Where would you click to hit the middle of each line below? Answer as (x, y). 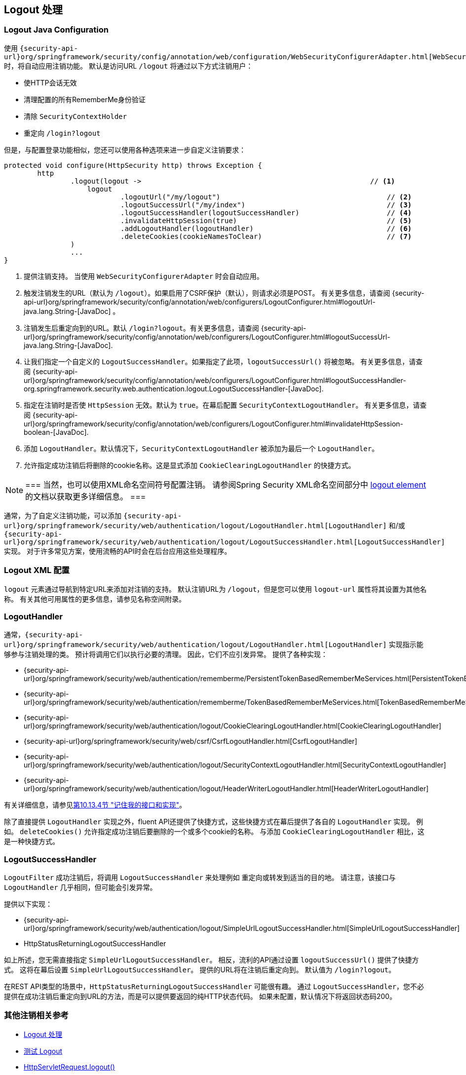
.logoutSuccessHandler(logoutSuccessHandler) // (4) (266, 212)
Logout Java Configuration (57, 30)
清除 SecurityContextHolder (75, 116)
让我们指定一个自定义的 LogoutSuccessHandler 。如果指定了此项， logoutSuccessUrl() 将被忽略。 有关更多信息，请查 (223, 361)
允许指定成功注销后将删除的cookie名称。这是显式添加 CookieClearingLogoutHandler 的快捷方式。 (190, 465)
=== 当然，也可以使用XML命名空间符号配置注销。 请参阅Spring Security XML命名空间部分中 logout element (226, 484)
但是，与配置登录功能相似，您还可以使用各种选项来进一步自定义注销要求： (125, 150)
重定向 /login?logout (62, 133)
